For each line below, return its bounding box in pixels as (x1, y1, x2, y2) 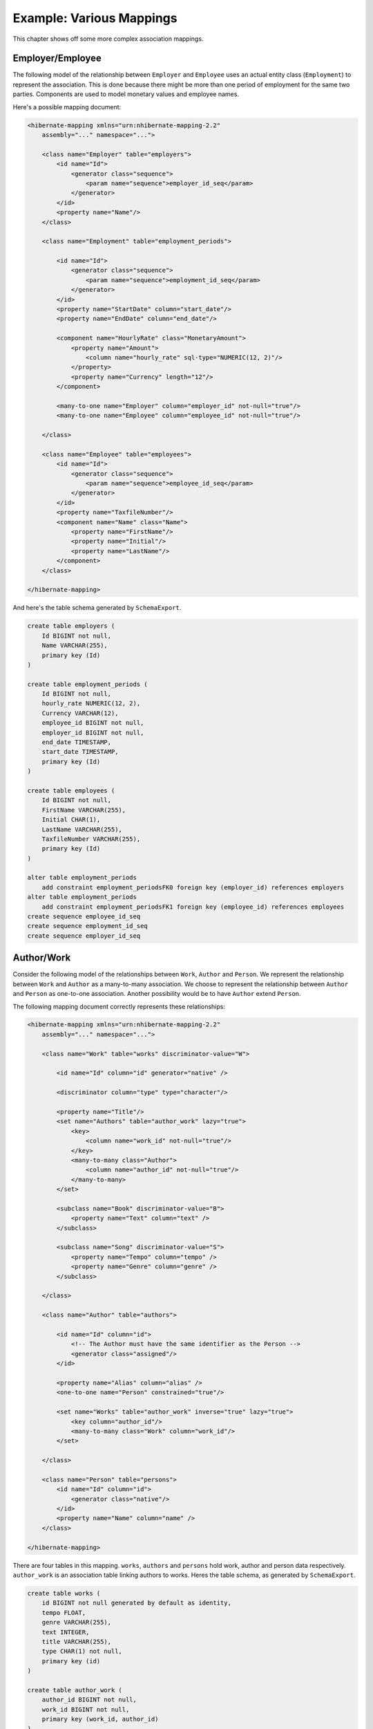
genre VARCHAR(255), (41, 1618, 112, 1627)
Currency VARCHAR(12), (41, 709, 119, 717)
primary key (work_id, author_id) (41, 1715, 159, 1723)
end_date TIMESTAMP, (41, 739, 112, 746)
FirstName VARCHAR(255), (41, 806, 126, 814)
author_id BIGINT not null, (41, 1696, 137, 1704)
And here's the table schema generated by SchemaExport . (12, 604, 182, 612)
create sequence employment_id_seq (27, 922, 148, 930)
